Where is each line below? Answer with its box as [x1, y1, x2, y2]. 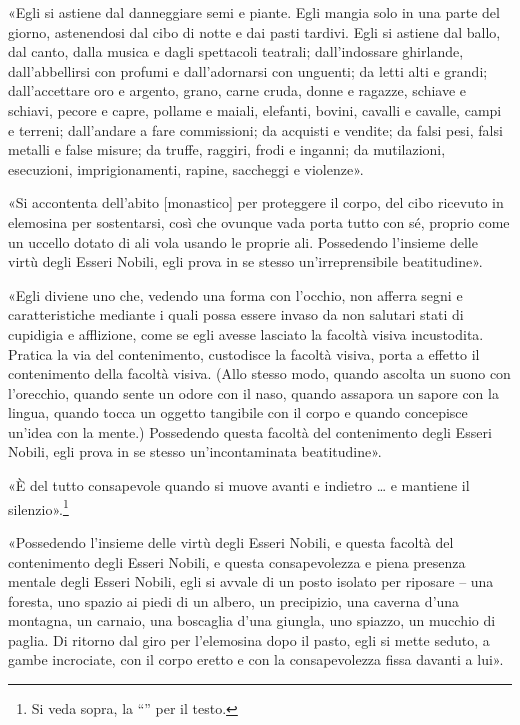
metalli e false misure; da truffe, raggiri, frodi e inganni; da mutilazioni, [8, 139, 446, 160]
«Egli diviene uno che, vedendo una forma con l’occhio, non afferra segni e [8, 284, 463, 305]
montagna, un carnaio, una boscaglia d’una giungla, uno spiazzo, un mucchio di [8, 610, 496, 631]
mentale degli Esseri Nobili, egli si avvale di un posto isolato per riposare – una [8, 571, 494, 592]
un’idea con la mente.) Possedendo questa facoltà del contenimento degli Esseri [8, 421, 492, 442]
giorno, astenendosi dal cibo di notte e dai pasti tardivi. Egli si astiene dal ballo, [8, 21, 501, 42]
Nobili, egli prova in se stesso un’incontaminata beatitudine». [8, 441, 382, 462]
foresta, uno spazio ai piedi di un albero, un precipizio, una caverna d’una [8, 590, 460, 611]
